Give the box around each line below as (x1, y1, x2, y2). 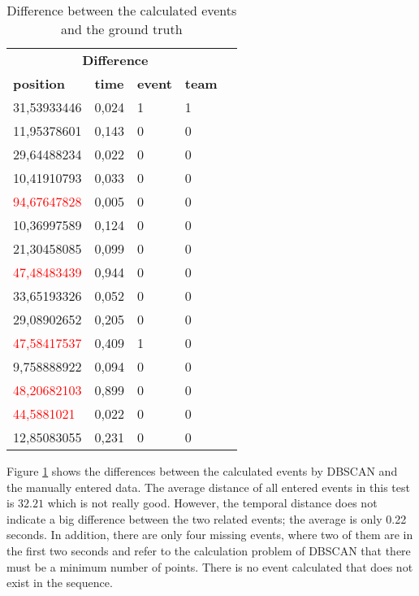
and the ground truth (61, 20, 183, 38)
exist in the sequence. (6, 574, 113, 591)
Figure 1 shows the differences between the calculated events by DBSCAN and (6, 463, 398, 479)
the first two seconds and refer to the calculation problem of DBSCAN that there (6, 542, 411, 559)
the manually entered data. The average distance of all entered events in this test (6, 478, 410, 495)
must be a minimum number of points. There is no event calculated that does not (6, 558, 413, 575)
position (13, 74, 65, 93)
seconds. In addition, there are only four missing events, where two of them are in (6, 526, 413, 543)
